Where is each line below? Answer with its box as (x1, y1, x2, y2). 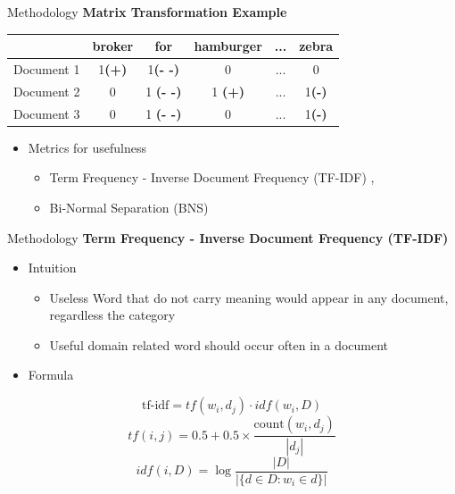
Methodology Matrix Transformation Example (7, 3, 287, 21)
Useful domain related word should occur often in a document (49, 335, 389, 354)
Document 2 (13, 81, 80, 100)
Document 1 (13, 59, 80, 78)
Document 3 (13, 104, 80, 122)
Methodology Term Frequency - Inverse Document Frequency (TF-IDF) (7, 228, 449, 247)
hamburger (194, 37, 262, 55)
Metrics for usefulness (28, 138, 147, 156)
